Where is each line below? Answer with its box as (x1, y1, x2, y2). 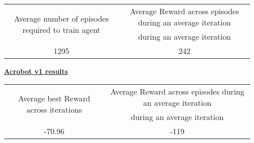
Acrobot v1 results (4, 66, 68, 76)
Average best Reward (18, 93, 90, 104)
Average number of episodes (14, 12, 109, 24)
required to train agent (22, 24, 101, 35)
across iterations (26, 104, 82, 116)
